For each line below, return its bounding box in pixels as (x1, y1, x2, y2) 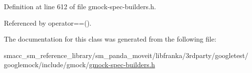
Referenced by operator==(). (4, 17, 92, 28)
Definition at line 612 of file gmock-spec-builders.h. (4, 1, 156, 11)
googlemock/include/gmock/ (4, 59, 89, 70)
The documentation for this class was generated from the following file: (4, 34, 216, 44)
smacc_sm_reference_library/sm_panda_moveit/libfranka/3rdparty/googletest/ (4, 50, 249, 60)
